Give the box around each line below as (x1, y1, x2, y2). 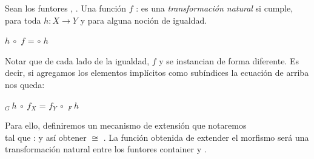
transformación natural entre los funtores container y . (5, 143, 207, 155)
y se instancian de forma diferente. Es (159, 54, 299, 67)
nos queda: (5, 78, 45, 90)
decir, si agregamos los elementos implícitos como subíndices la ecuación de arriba (5, 66, 309, 79)
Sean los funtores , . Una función (5, 2, 127, 14)
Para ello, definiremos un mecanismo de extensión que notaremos (5, 119, 247, 132)
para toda (5, 13, 41, 26)
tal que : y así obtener (5, 130, 87, 143)
